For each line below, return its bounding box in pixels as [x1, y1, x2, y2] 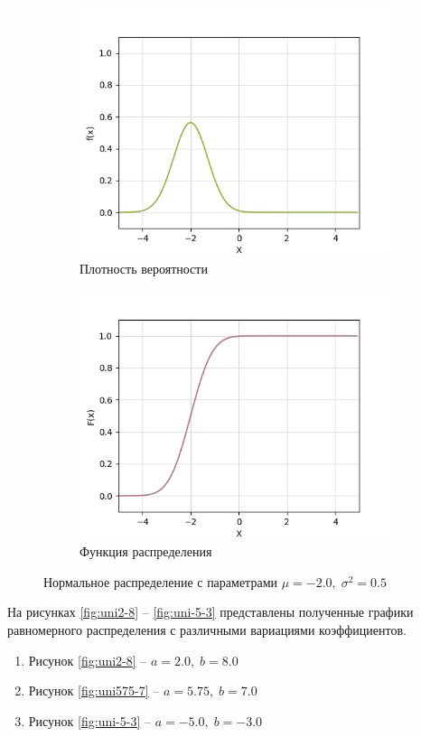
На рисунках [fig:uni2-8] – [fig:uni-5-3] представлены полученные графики [7, 602, 414, 621]
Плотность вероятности [80, 258, 208, 277]
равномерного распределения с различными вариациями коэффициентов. [7, 620, 407, 639]
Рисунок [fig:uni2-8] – [28, 650, 147, 669]
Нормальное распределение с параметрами [43, 572, 277, 591]
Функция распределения [80, 542, 212, 561]
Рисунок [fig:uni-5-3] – [28, 711, 151, 730]
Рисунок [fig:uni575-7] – [28, 681, 160, 700]
